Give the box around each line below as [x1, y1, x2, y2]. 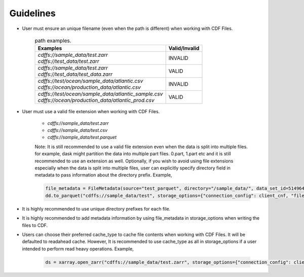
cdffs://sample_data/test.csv [47, 127, 108, 133]
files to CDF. [22, 222, 48, 228]
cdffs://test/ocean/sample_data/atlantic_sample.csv [37, 90, 163, 97]
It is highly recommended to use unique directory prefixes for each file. [22, 205, 171, 212]
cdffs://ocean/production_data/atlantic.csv [37, 84, 141, 91]
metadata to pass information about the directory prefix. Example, [34, 172, 172, 178]
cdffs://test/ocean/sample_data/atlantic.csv [37, 78, 143, 85]
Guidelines [9, 8, 56, 19]
